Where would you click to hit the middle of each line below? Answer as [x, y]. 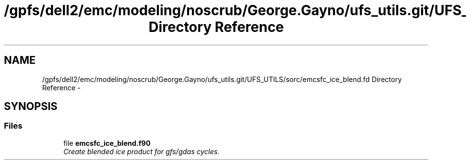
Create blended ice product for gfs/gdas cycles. [141, 151]
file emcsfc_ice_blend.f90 [107, 143]
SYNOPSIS [31, 107]
